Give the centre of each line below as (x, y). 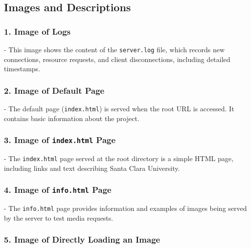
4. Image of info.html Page (58, 190)
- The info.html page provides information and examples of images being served (125, 208)
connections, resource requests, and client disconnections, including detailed (117, 59)
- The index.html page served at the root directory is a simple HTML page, (119, 158)
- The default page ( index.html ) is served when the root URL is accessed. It (119, 109)
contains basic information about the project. (72, 118)
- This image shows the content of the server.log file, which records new (114, 49)
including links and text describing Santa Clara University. (92, 168)
